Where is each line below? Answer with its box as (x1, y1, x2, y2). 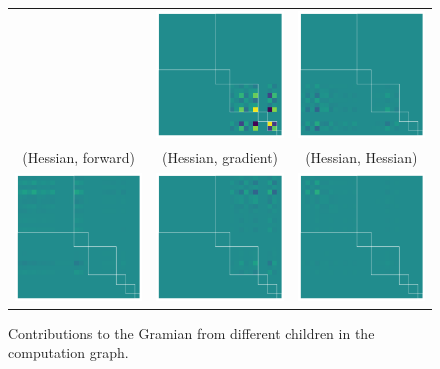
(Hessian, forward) (22, 147, 135, 168)
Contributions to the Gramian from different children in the (8, 322, 375, 343)
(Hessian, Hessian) (305, 147, 418, 168)
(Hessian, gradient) (161, 147, 279, 168)
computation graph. (8, 342, 129, 363)
